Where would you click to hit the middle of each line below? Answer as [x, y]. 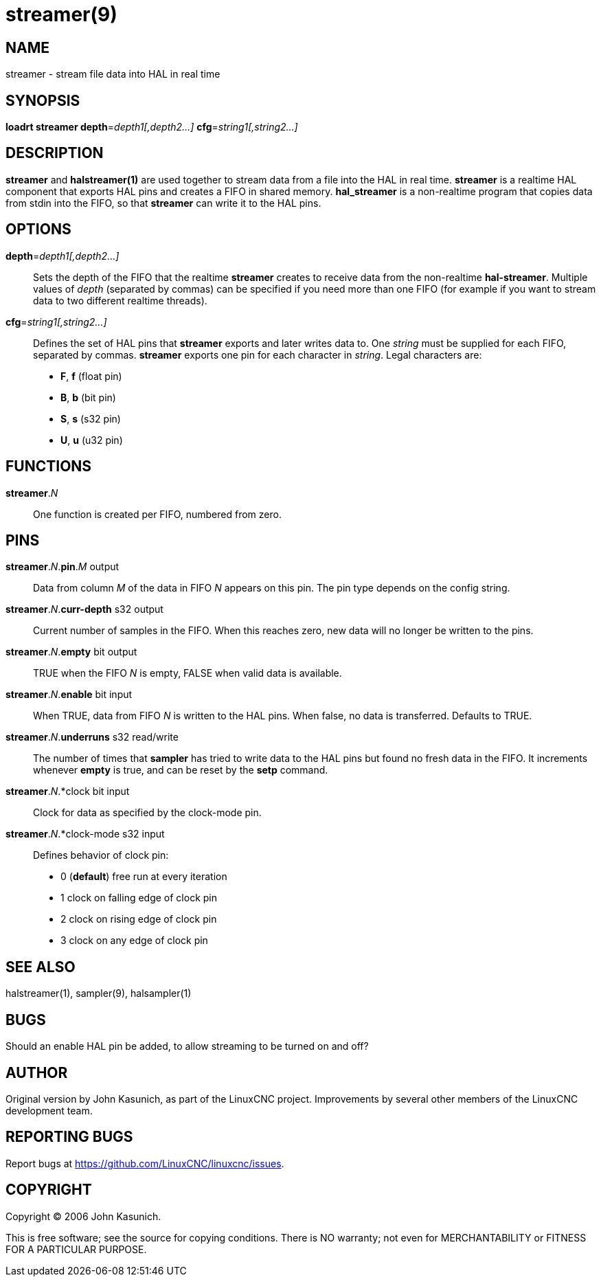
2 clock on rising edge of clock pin [139, 919]
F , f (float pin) [91, 376]
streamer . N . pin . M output [63, 567]
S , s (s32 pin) [91, 418]
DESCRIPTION [55, 153]
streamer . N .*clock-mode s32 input [85, 834]
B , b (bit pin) [88, 397]
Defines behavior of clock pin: [101, 855]
